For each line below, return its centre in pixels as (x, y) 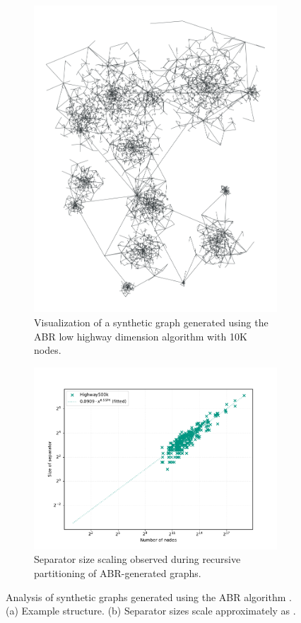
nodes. (48, 350)
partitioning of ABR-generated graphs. (118, 572)
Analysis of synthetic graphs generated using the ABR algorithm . (149, 597)
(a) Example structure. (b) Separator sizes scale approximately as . (151, 611)
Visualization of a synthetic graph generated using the (151, 322)
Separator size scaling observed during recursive (137, 559)
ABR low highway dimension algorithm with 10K (141, 336)
